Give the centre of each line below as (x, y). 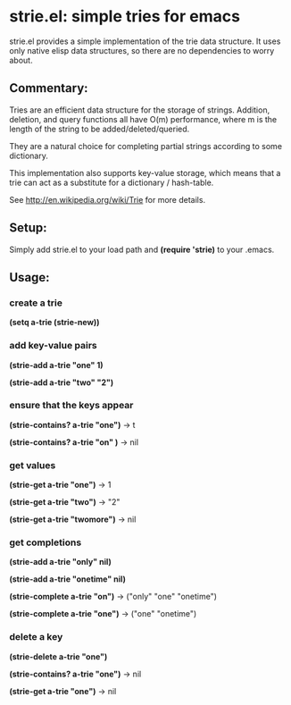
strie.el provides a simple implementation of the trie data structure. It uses (145, 41)
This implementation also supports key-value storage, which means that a (145, 172)
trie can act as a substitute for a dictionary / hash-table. (112, 182)
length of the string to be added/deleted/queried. (100, 129)
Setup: (28, 228)
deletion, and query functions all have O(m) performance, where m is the (143, 119)
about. (21, 60)
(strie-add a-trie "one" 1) (56, 365)
